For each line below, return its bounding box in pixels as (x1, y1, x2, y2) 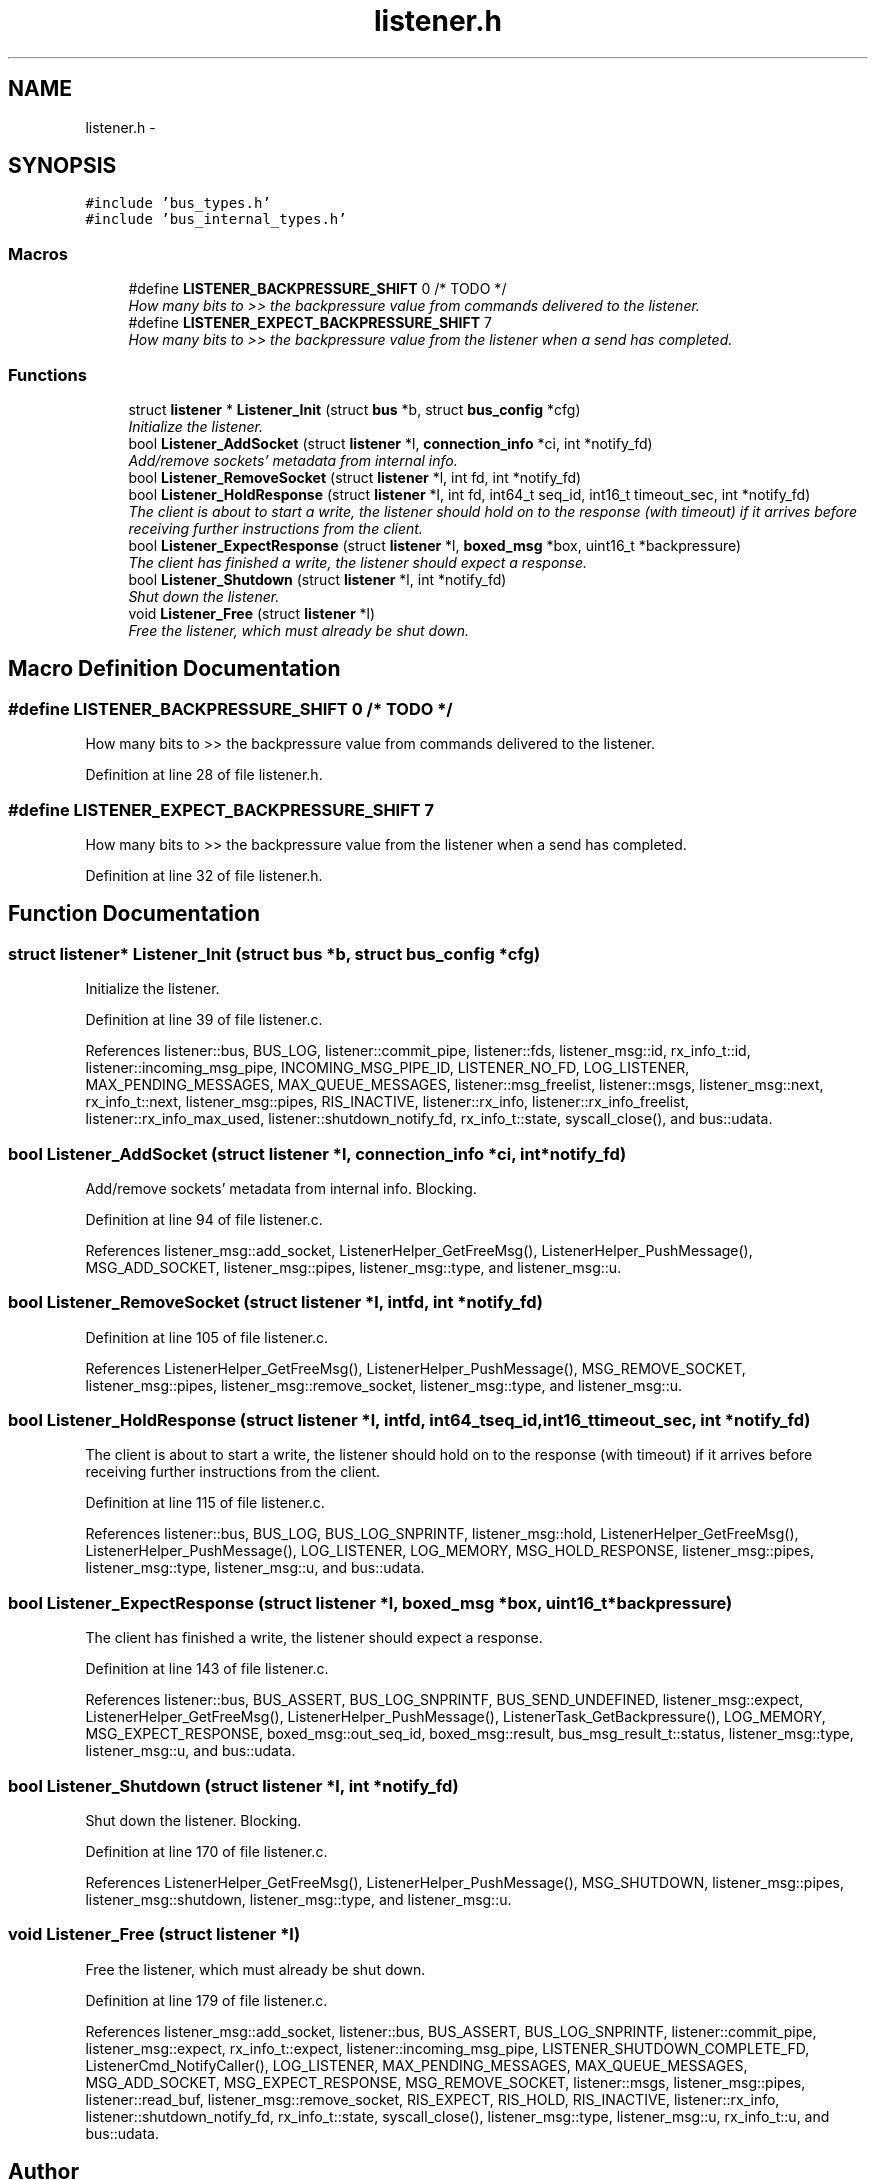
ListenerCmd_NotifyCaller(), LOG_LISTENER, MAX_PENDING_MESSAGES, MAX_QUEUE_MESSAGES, (85, 2056, 748, 2074)
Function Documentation (8, 901, 260, 927)
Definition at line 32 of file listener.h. (85, 866, 323, 884)
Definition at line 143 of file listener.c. (85, 1660, 329, 1678)
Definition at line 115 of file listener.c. (85, 1494, 325, 1512)
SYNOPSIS (8, 153, 117, 179)
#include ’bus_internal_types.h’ (85, 211, 347, 228)
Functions (8, 364, 87, 385)
